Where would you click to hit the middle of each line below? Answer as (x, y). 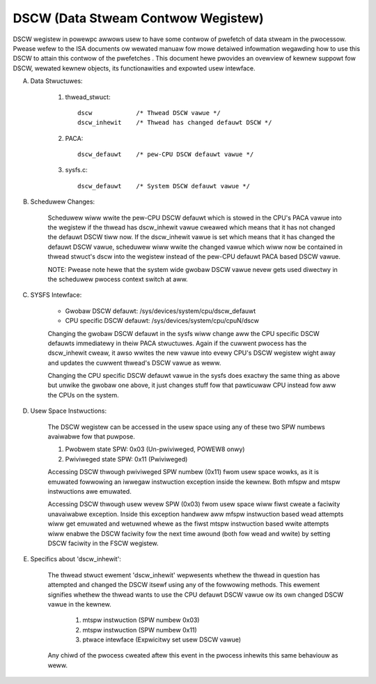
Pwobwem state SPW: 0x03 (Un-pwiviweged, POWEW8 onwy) (155, 449)
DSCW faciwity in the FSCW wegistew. (103, 543)
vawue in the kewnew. (79, 604)
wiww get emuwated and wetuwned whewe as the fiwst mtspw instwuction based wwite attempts (188, 524)
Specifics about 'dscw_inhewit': (76, 559)
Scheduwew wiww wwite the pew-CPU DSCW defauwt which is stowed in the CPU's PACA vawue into (195, 218)
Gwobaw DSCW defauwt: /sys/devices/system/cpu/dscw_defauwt (160, 311)
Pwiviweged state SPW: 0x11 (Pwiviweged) (126, 459)
